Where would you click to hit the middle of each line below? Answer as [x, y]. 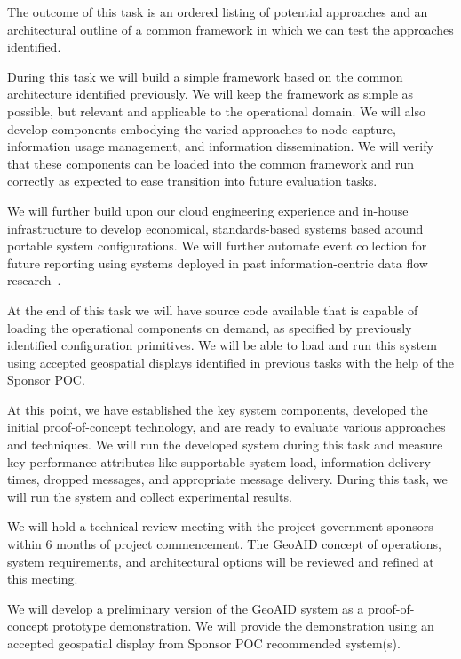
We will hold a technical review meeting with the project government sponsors [220, 526]
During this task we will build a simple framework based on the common [205, 76]
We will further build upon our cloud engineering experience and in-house [208, 210]
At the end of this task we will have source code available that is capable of [213, 310]
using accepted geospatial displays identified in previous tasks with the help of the [231, 362]
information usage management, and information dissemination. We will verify [220, 146]
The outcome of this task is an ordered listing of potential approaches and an [218, 12]
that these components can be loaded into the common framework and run [211, 163]
